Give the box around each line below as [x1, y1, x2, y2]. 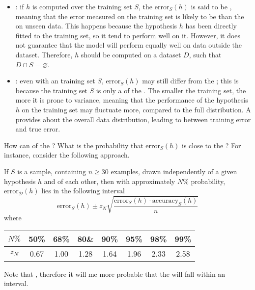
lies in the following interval [41, 185, 125, 196]
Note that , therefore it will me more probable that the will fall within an [4, 268, 226, 279]
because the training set [15, 85, 87, 95]
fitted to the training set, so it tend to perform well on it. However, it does [15, 30, 241, 40]
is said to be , [191, 1, 232, 11]
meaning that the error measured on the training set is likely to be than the [15, 11, 244, 21]
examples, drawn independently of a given [111, 166, 237, 176]
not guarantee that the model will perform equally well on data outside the [15, 40, 242, 50]
